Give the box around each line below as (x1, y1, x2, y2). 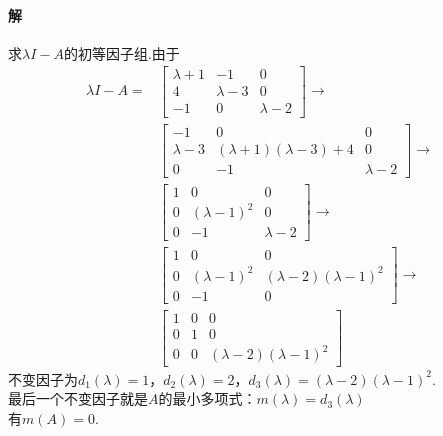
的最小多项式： (158, 388, 257, 409)
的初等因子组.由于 (63, 42, 180, 63)
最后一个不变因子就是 (8, 388, 148, 409)
